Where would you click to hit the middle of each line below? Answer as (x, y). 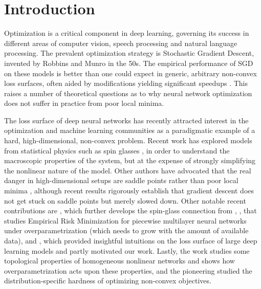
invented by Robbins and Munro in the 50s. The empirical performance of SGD (129, 63)
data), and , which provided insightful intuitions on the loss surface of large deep (131, 240)
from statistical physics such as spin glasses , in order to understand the (117, 150)
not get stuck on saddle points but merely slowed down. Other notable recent (125, 200)
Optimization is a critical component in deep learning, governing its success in (127, 33)
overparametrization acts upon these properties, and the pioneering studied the (128, 270)
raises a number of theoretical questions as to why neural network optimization (128, 93)
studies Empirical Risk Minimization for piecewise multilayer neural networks (125, 220)
